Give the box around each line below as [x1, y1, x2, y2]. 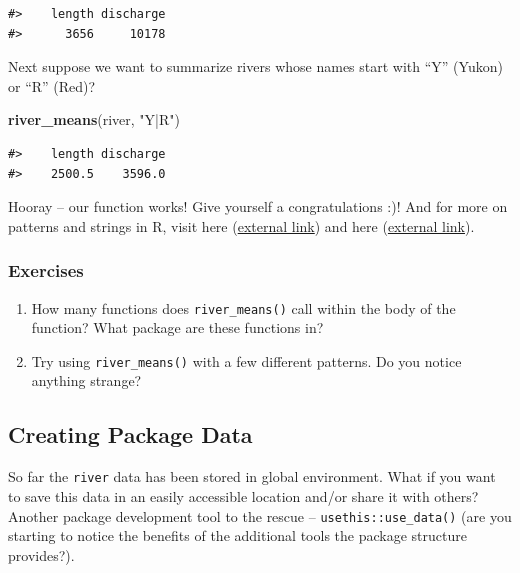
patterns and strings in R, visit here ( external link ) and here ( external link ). [8, 215, 475, 236]
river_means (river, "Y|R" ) [8, 109, 180, 130]
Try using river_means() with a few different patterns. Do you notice [31, 350, 462, 371]
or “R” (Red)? [8, 75, 96, 96]
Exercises [8, 258, 84, 283]
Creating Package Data [8, 419, 253, 450]
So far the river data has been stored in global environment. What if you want [8, 466, 496, 487]
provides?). [8, 544, 75, 565]
